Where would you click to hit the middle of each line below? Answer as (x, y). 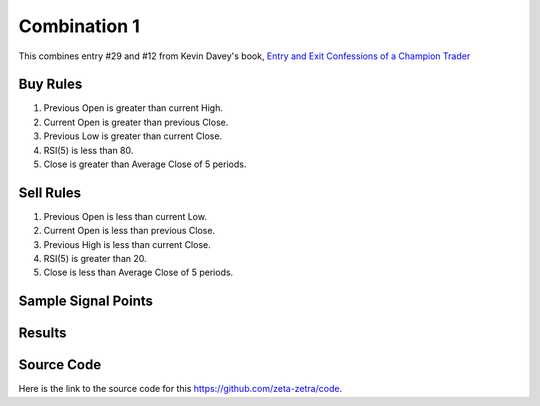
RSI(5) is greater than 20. (95, 259)
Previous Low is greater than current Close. (133, 136)
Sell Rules (50, 192)
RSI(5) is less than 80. (88, 150)
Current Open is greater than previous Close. (136, 122)
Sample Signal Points (86, 301)
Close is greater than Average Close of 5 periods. (145, 164)
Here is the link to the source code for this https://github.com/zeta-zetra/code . (180, 389)
